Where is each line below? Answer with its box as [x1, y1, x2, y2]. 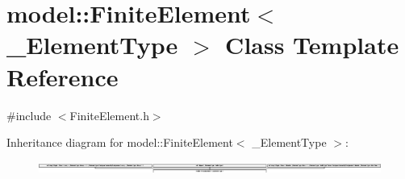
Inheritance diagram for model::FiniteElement [6, 134, 233, 151]
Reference [6, 60, 119, 93]
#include [6, 106, 52, 123]
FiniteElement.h [69, 106, 149, 123]
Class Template [225, 28, 399, 61]
